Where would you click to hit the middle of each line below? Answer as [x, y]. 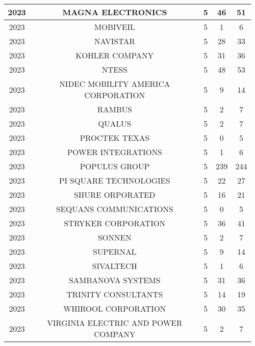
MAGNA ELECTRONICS [115, 12]
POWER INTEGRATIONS [115, 152]
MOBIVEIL [115, 27]
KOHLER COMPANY [115, 55]
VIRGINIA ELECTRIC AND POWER [115, 323]
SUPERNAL [115, 252]
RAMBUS [115, 109]
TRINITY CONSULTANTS [115, 294]
